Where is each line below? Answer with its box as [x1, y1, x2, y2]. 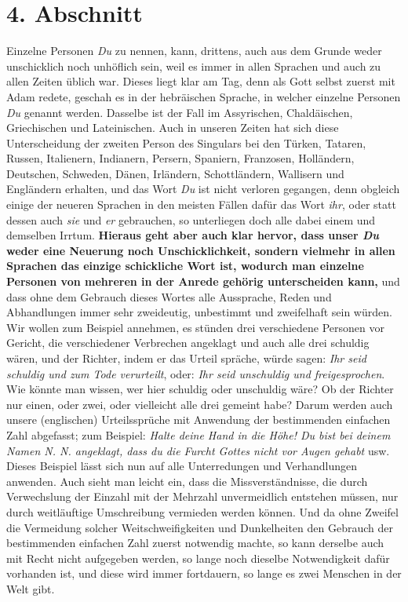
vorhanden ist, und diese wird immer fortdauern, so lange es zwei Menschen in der [6, 565, 402, 582]
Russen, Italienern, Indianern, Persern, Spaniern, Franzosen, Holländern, [6, 150, 355, 166]
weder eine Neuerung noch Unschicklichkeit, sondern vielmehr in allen [6, 242, 395, 258]
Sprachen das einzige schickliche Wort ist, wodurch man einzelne [6, 257, 364, 274]
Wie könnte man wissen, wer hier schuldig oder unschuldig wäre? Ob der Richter [6, 381, 394, 397]
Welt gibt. [6, 580, 55, 597]
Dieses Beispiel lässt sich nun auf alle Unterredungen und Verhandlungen [6, 458, 358, 474]
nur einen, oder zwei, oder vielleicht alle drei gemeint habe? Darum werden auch [6, 396, 393, 412]
